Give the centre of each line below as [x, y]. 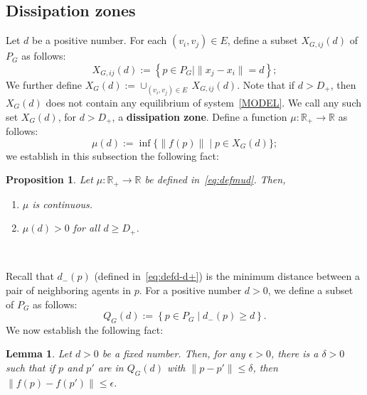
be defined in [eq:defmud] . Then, [215, 179]
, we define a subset [310, 290]
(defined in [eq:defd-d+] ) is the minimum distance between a [227, 276]
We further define [44, 84]
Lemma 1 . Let [39, 353]
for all [86, 228]
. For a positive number [190, 290]
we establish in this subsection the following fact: [112, 155]
